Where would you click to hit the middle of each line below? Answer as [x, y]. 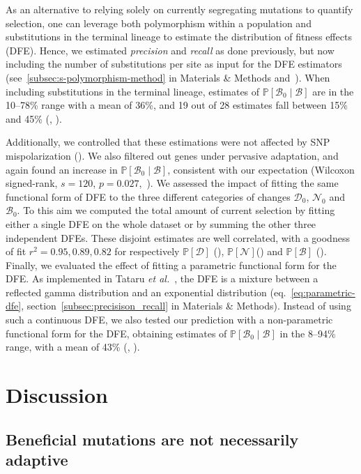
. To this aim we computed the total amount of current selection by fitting [176, 210]
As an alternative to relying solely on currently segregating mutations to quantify [179, 9]
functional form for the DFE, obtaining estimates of [116, 333]
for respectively [147, 251]
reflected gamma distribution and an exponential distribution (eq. [146, 292]
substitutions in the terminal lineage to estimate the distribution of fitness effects [179, 37]
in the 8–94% [308, 333]
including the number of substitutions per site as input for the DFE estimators [174, 64]
